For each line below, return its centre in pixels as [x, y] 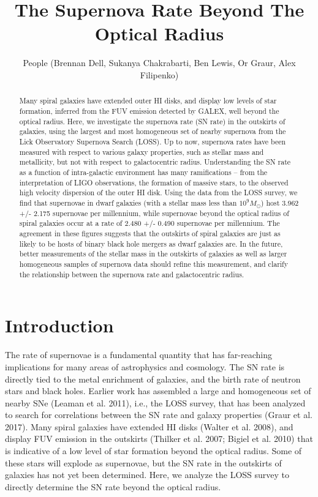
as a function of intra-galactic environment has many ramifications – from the [143, 172]
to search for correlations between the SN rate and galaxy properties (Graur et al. [159, 415]
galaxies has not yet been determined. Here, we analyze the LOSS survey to [147, 475]
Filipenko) [159, 74]
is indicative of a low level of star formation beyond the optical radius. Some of [153, 451]
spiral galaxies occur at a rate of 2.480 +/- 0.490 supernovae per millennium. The [150, 223]
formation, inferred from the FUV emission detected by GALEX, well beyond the [149, 110]
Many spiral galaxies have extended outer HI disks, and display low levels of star [148, 101]
